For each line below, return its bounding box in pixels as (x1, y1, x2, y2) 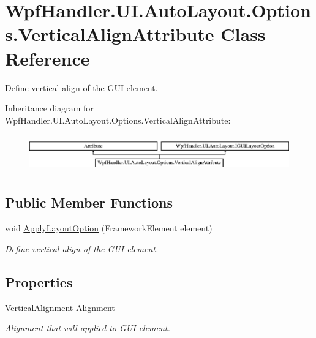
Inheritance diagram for (5, 102, 94, 115)
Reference (5, 45, 90, 70)
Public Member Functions (5, 193, 173, 212)
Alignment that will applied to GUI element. (5, 321, 170, 334)
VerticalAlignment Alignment (5, 301, 115, 314)
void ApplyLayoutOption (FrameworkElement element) (5, 222, 213, 235)
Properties (5, 272, 73, 291)
